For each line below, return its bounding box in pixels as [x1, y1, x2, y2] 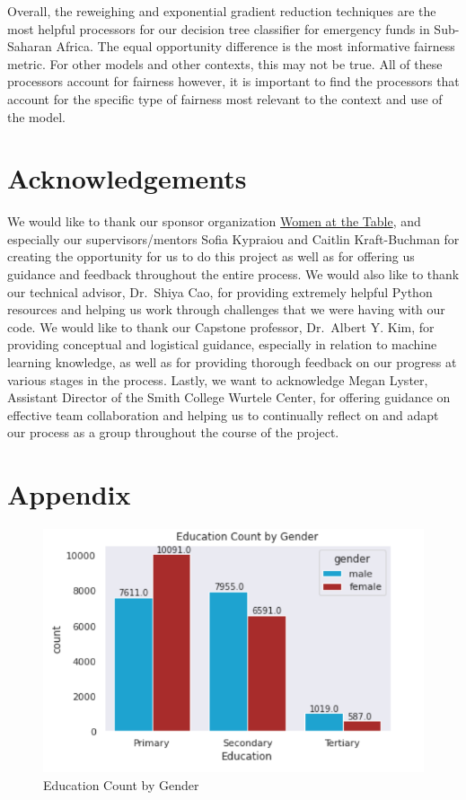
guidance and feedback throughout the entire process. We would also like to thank [7, 265, 460, 284]
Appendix [7, 476, 131, 513]
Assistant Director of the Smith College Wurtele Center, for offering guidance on [7, 388, 451, 407]
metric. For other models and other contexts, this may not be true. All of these [7, 54, 443, 73]
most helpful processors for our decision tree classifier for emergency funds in [7, 19, 430, 38]
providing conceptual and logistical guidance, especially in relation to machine [7, 335, 437, 354]
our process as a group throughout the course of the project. [7, 423, 339, 442]
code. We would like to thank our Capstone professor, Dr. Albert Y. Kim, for [7, 317, 435, 336]
